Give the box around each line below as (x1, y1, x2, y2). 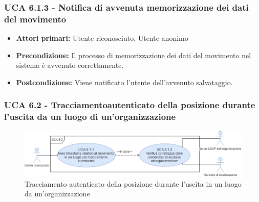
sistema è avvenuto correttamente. (16, 60, 124, 70)
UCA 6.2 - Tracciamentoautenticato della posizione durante (4, 98, 255, 111)
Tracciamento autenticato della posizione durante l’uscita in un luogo (25, 178, 242, 189)
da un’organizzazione (25, 188, 90, 199)
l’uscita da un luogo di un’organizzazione (4, 110, 176, 123)
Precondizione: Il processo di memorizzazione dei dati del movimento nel (16, 49, 251, 60)
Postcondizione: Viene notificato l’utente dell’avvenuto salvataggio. (16, 77, 233, 87)
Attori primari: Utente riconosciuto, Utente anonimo (16, 33, 188, 43)
